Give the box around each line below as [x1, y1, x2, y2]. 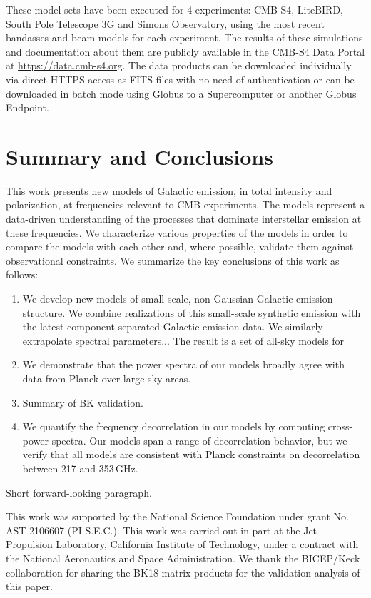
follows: [6, 267, 39, 282]
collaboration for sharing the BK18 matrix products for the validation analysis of [6, 564, 360, 579]
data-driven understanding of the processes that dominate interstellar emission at [6, 211, 362, 226]
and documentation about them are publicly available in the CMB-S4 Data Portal [6, 44, 365, 59]
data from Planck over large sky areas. [22, 371, 191, 385]
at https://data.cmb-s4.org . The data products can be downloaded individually [6, 58, 352, 73]
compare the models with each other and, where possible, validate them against [6, 239, 354, 254]
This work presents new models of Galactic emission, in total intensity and [6, 183, 332, 198]
